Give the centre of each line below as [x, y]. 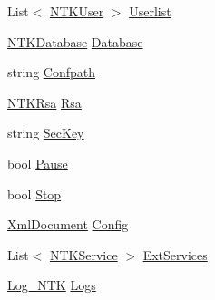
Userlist [150, 11]
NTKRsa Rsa [44, 102]
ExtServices [175, 254]
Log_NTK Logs [52, 285]
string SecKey [46, 133]
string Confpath [51, 72]
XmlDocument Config [68, 224]
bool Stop [34, 194]
